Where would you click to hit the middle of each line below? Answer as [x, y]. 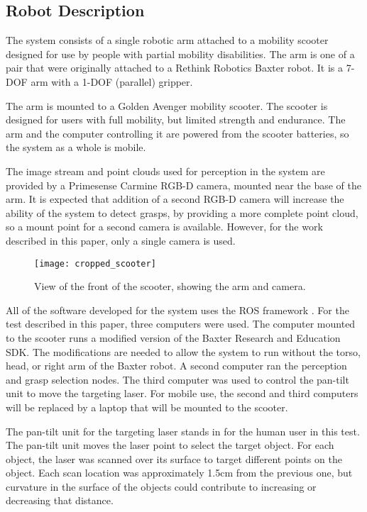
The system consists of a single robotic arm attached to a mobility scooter [167, 40]
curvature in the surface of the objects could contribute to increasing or [161, 486]
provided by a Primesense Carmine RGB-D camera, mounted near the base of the [183, 185]
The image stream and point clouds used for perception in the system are [165, 171]
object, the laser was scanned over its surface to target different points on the [174, 458]
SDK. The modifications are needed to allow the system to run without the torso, [183, 351]
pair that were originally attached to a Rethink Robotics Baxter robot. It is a [174, 68]
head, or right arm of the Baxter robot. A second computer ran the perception [176, 366]
